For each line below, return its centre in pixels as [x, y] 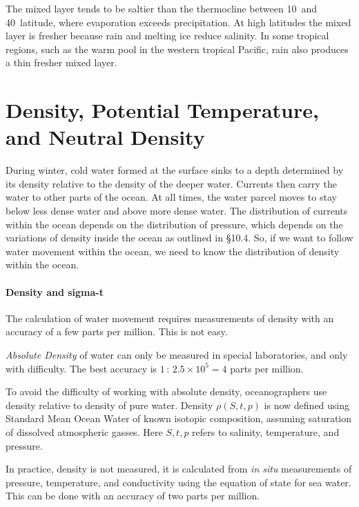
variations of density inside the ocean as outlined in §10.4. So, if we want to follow [179, 238]
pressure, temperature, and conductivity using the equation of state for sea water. [178, 482]
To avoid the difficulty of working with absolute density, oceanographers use [166, 391]
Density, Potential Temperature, [162, 110]
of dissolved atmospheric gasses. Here [84, 431]
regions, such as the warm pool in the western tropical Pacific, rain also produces [177, 49]
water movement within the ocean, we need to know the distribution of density [173, 251]
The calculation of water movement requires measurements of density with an [170, 318]
